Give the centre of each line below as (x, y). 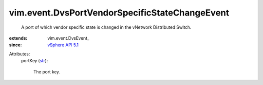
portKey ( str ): (35, 61)
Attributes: (19, 54)
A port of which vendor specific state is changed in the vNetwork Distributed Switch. (106, 27)
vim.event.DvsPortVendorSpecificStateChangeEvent (119, 13)
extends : (18, 38)
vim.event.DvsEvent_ (68, 38)
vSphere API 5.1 (63, 45)
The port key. (47, 72)
